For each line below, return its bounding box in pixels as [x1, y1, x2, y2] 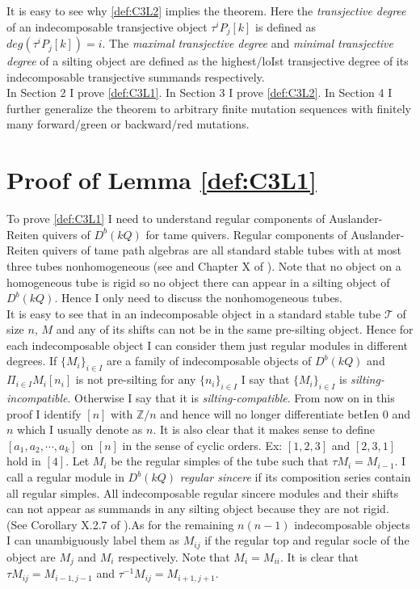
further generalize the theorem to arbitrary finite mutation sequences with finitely [6, 99, 411, 116]
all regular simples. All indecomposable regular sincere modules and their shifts [6, 484, 399, 501]
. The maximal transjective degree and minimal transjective [102, 35, 393, 52]
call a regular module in [6, 469, 124, 486]
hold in [6, 452, 41, 469]
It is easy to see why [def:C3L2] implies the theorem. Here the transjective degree [6, 2, 406, 19]
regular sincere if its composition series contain [179, 469, 411, 486]
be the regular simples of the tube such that [111, 452, 329, 469]
